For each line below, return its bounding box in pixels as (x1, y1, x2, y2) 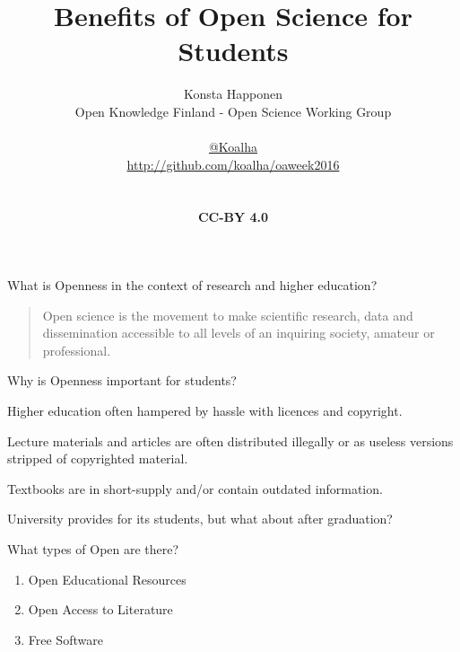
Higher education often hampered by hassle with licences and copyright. (7, 401, 403, 420)
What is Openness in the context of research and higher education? (7, 276, 378, 295)
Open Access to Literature (28, 600, 173, 619)
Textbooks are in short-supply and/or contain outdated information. (7, 479, 383, 498)
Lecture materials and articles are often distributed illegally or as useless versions (7, 431, 454, 450)
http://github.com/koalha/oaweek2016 (126, 154, 340, 173)
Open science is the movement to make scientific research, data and (42, 305, 413, 324)
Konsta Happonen (183, 84, 283, 103)
